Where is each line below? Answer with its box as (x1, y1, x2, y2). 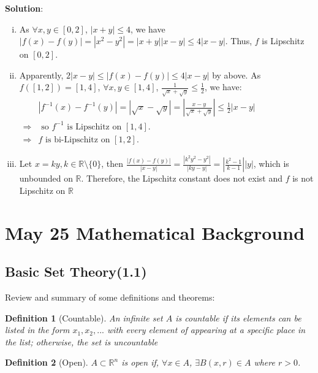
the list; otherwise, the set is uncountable (5, 335, 158, 348)
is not (292, 172, 314, 185)
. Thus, (225, 34, 252, 47)
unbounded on (19, 172, 73, 185)
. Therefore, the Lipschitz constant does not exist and (81, 172, 282, 185)
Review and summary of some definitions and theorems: (5, 291, 215, 303)
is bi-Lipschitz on (45, 135, 110, 144)
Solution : (5, 2, 44, 14)
